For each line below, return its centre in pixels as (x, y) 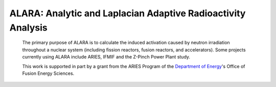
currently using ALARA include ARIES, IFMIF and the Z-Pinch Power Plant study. (106, 57)
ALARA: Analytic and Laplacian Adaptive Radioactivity (128, 13)
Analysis (29, 27)
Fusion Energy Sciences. (48, 73)
